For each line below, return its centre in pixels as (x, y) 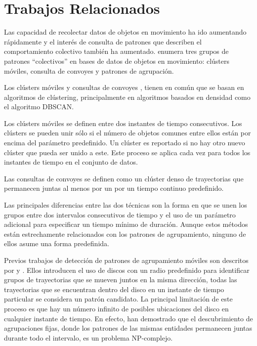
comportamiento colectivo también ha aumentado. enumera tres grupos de (116, 51)
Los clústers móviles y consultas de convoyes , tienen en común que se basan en (124, 87)
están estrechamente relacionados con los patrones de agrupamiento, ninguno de (125, 234)
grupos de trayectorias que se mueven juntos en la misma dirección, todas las (121, 280)
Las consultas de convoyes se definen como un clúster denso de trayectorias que (124, 178)
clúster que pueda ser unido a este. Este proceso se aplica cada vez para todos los (127, 152)
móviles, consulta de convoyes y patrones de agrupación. (89, 70)
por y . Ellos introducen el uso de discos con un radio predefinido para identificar (127, 270)
